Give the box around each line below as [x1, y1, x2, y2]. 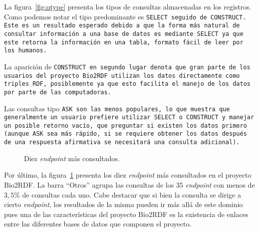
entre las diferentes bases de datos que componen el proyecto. [4, 219, 192, 229]
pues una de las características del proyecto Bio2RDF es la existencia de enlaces [4, 209, 249, 219]
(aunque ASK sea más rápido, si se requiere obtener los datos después [4, 130, 247, 138]
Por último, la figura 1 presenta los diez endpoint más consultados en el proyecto [4, 170, 252, 180]
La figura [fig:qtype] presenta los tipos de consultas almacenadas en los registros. [4, 1, 252, 11]
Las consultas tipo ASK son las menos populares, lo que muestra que [4, 103, 230, 113]
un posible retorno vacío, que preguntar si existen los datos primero [4, 122, 247, 129]
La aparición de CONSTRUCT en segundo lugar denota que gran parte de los [4, 61, 251, 71]
